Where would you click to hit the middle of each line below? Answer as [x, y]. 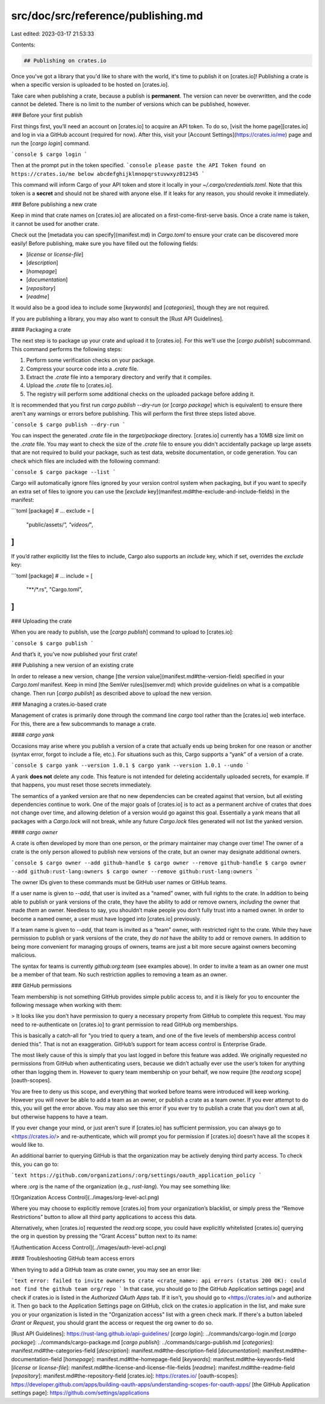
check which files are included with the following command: [85, 461]
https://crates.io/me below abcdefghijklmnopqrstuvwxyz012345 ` [108, 174]
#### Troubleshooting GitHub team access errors [73, 1258]
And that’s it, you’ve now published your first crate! [74, 654]
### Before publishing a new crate [54, 204]
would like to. [28, 1144]
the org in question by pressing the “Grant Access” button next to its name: [104, 1236]
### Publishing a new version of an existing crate [73, 665]
